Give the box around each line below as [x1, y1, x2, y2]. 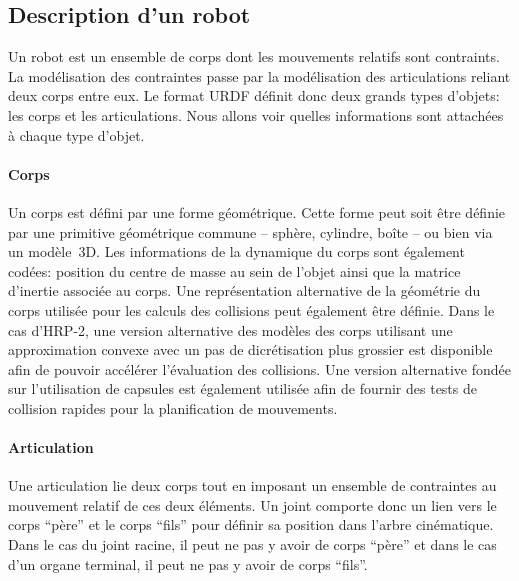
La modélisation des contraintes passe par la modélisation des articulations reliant [8, 65, 511, 86]
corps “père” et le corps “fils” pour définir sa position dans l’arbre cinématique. [8, 514, 494, 535]
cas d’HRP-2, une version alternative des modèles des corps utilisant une [8, 319, 453, 340]
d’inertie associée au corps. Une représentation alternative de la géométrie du [8, 280, 481, 301]
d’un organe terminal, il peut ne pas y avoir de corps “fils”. [8, 553, 368, 574]
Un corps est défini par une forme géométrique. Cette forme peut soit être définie [8, 201, 506, 222]
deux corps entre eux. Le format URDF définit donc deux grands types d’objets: [8, 85, 500, 106]
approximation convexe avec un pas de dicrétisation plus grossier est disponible [8, 339, 493, 360]
